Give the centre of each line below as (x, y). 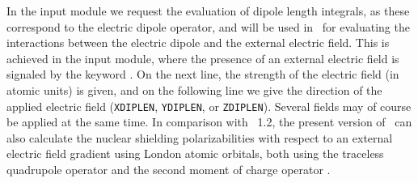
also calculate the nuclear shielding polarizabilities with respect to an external (200, 137)
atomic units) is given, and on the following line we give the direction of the (194, 89)
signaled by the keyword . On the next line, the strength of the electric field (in (203, 74)
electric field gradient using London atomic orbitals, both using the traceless (195, 153)
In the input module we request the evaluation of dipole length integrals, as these (208, 11)
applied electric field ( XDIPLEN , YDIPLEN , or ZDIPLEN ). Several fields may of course (209, 106)
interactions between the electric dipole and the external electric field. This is (198, 43)
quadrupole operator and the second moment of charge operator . (169, 169)
